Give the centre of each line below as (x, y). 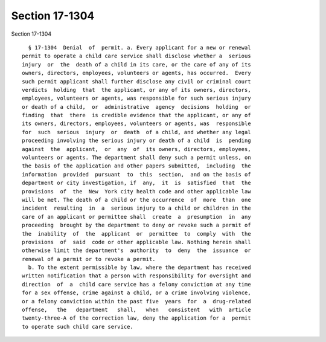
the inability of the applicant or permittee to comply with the (136, 234)
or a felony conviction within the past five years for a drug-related (136, 301)
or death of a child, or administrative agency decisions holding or (136, 107)
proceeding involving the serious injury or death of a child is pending (136, 141)
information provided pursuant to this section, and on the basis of (136, 174)
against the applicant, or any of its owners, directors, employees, (136, 149)
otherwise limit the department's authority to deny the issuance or (136, 250)
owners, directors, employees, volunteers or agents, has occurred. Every (136, 73)
